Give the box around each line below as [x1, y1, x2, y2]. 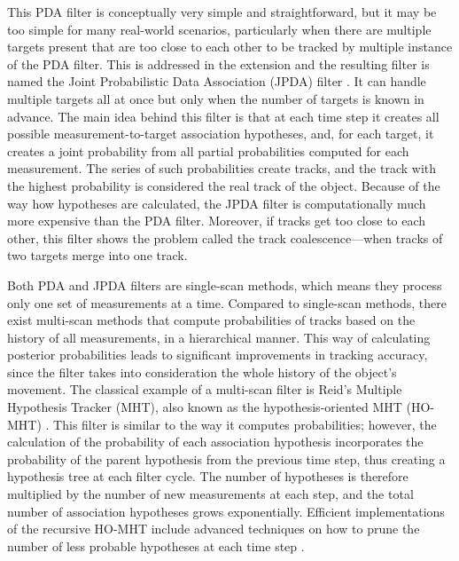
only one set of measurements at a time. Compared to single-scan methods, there [7, 293, 447, 312]
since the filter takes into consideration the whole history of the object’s [7, 362, 397, 381]
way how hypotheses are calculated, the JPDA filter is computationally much [7, 194, 426, 212]
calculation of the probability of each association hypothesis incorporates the [7, 432, 424, 451]
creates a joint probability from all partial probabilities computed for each [7, 141, 409, 160]
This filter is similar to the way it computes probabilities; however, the [53, 415, 437, 433]
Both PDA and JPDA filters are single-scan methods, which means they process [7, 275, 442, 294]
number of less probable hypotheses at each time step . [7, 536, 305, 555]
